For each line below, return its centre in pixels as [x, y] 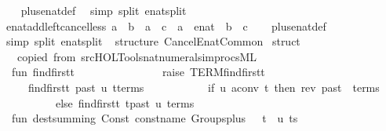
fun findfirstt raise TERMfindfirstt [138, 72]
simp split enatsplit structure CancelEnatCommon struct [153, 41]
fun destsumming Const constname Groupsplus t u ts [155, 118]
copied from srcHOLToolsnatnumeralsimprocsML [137, 56]
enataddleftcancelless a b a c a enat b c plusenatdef [166, 25]
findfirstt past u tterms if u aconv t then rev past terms [204, 87]
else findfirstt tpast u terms [125, 102]
